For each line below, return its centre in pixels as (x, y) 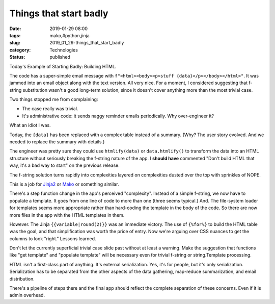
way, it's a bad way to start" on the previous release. (64, 165)
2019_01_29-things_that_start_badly (87, 43)
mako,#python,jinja (70, 35)
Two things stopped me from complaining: (54, 99)
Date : (15, 29)
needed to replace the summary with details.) (57, 142)
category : (20, 50)
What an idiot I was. (30, 125)
